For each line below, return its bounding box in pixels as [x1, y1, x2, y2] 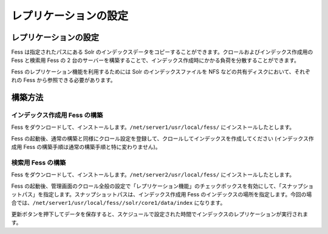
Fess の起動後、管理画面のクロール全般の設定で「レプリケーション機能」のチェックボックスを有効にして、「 [11, 182, 282, 190]
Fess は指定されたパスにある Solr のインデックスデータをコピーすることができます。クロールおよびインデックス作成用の [11, 49, 313, 56]
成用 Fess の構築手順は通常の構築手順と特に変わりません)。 [11, 143, 161, 151]
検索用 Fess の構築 [11, 158, 66, 167]
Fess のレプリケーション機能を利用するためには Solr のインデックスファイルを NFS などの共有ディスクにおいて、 [11, 67, 295, 75]
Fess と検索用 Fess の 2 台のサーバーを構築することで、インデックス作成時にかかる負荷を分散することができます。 [11, 57, 300, 64]
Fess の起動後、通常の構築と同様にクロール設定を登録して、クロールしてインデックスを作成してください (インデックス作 [11, 134, 314, 142]
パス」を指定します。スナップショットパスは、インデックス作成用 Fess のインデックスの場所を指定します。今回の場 [21, 191, 312, 198]
